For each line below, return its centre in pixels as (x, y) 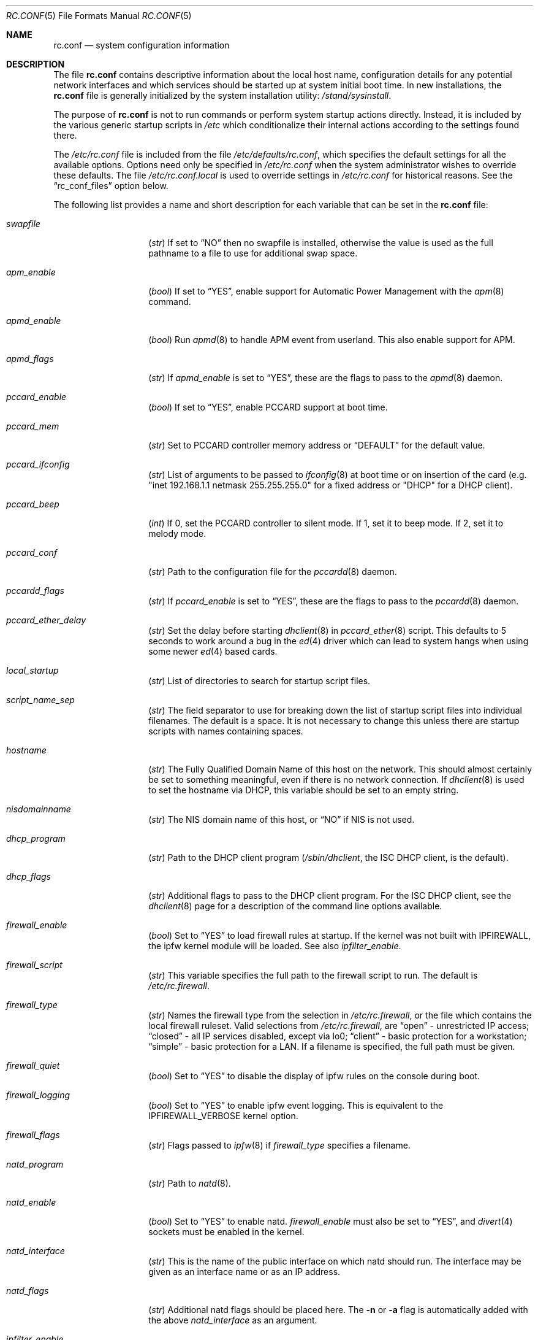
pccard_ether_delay (46, 620)
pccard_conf (32, 553)
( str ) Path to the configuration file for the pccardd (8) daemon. (273, 572)
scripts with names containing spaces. (226, 731)
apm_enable (31, 272)
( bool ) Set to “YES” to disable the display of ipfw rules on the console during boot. (314, 1076)
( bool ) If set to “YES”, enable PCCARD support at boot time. (268, 407)
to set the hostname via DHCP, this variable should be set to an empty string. (304, 790)
